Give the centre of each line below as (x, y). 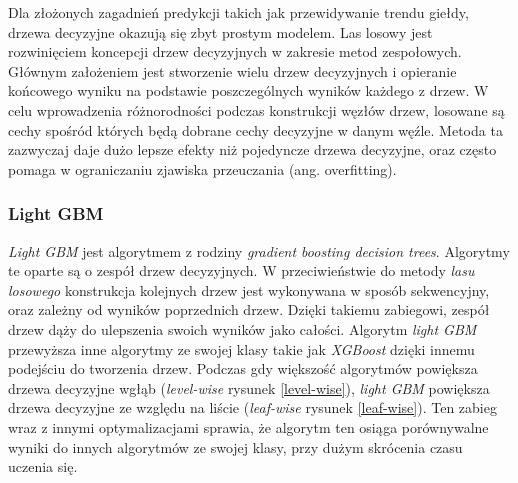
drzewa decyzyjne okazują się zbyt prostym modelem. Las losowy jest (220, 31)
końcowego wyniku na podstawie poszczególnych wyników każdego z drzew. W (248, 90)
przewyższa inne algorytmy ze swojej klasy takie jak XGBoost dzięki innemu (241, 348)
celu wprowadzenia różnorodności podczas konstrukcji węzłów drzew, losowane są (256, 109)
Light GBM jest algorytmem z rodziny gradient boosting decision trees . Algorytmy (259, 250)
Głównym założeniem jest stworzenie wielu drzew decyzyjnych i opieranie (232, 70)
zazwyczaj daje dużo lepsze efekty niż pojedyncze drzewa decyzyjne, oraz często (252, 149)
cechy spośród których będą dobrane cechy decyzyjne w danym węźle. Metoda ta (255, 129)
